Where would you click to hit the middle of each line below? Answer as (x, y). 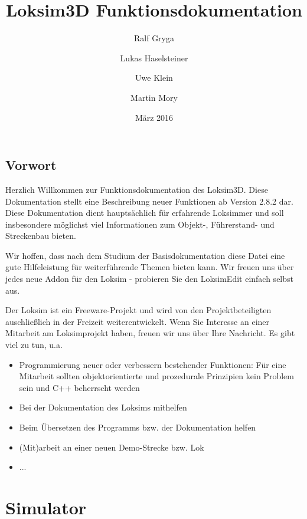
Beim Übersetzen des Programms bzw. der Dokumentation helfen (138, 427)
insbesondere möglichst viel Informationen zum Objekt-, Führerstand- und (140, 224)
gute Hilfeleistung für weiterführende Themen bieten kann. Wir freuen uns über (150, 267)
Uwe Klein (154, 78)
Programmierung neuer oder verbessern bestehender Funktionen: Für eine (153, 364)
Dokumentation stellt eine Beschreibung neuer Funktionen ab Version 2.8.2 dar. (149, 201)
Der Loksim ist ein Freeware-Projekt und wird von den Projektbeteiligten (138, 310)
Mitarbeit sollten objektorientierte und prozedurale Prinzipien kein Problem (156, 376)
